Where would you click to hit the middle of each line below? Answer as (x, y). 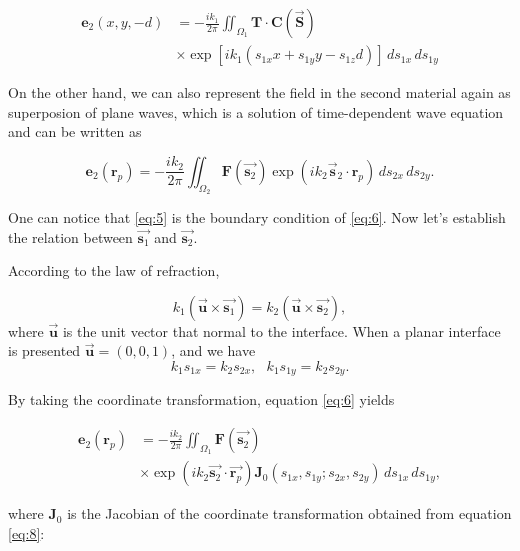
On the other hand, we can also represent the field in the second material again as (259, 92)
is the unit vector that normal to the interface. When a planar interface (281, 330)
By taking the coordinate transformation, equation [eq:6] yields (201, 399)
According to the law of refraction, (114, 270)
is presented (44, 350)
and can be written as (75, 131)
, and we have (213, 350)
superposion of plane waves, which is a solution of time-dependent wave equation (256, 111)
